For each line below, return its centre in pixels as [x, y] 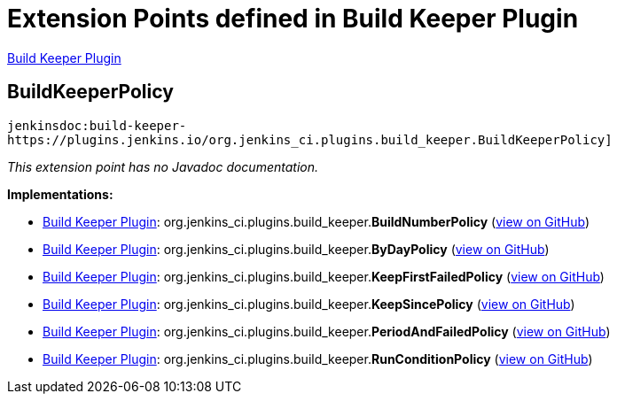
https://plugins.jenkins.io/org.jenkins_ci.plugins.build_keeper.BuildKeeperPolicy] [310, 139]
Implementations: [60, 194]
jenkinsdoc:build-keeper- [97, 125]
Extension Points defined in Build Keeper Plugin [293, 19]
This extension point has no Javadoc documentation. [163, 166]
